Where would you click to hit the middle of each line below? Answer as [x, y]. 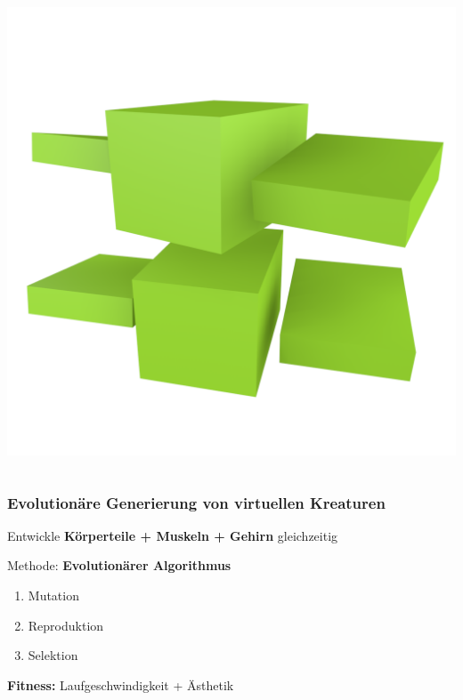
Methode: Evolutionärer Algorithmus [119, 565]
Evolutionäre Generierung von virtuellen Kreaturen [196, 502]
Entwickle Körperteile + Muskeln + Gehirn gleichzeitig [173, 535]
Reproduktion [66, 625]
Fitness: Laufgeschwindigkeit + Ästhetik [121, 684]
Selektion [53, 655]
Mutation [53, 595]
